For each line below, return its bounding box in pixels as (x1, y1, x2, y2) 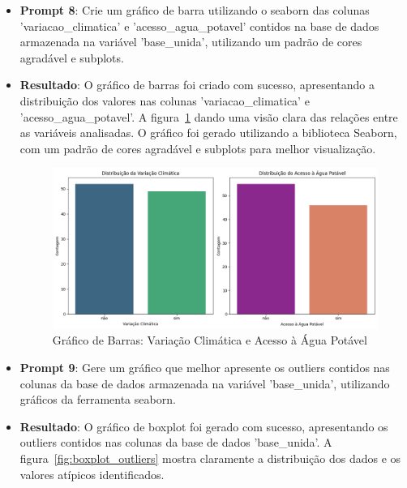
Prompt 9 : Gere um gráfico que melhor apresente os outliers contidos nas (19, 359, 390, 376)
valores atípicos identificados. (19, 465, 165, 482)
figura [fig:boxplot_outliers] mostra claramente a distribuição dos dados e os (19, 450, 401, 467)
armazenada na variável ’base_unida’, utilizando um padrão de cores (19, 33, 362, 50)
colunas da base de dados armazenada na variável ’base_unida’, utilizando (19, 375, 390, 392)
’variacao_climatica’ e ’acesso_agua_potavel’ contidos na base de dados (19, 17, 379, 34)
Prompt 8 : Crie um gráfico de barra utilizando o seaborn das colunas (19, 2, 370, 18)
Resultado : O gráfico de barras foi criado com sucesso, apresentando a (19, 76, 375, 93)
